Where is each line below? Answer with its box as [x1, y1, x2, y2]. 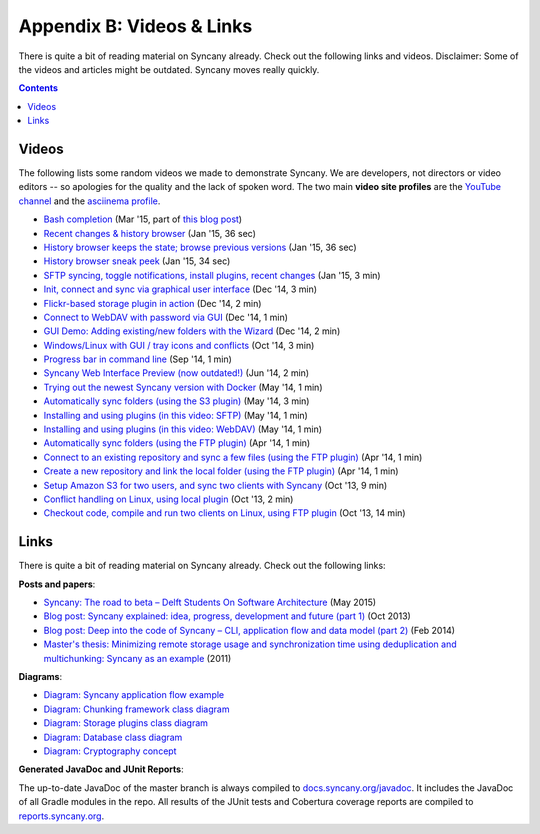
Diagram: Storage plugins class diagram [43, 717, 209, 729]
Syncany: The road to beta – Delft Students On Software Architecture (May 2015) [43, 596, 377, 609]
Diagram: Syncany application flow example [43, 689, 225, 701]
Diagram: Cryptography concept [43, 745, 177, 757]
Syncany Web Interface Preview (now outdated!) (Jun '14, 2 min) [43, 367, 310, 379]
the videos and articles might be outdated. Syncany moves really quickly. [18, 63, 320, 75]
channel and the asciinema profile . [18, 195, 161, 207]
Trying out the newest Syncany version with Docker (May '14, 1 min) [43, 381, 323, 393]
